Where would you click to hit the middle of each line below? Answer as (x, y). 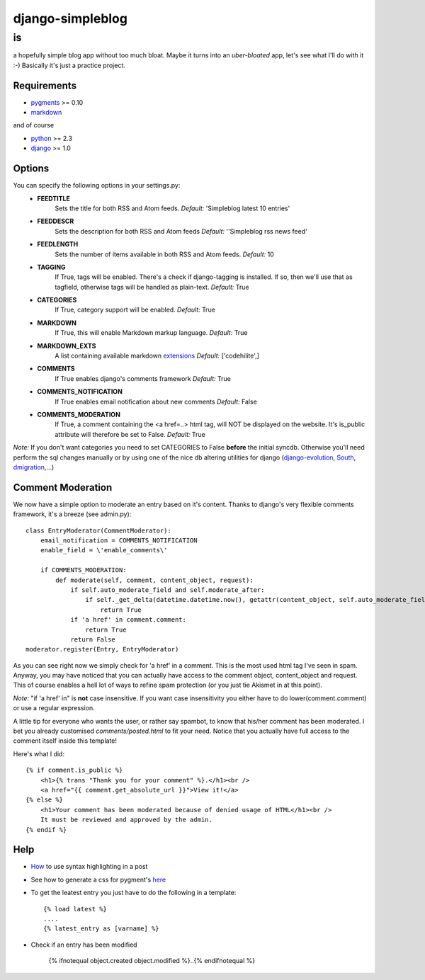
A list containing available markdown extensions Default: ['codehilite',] (157, 356)
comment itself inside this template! (65, 741)
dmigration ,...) (34, 467)
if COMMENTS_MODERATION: (83, 570)
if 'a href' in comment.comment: (129, 620)
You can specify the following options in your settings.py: (97, 186)
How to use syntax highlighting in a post (89, 867)
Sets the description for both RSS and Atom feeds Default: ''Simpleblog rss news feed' (181, 231)
